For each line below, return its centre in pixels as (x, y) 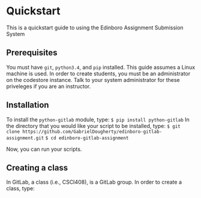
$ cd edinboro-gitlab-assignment (87, 138)
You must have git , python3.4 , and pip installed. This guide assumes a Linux (101, 67)
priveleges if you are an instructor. (49, 86)
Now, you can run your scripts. (44, 149)
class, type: (20, 188)
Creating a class (37, 168)
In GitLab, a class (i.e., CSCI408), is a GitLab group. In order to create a (94, 182)
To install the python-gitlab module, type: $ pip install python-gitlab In (98, 119)
